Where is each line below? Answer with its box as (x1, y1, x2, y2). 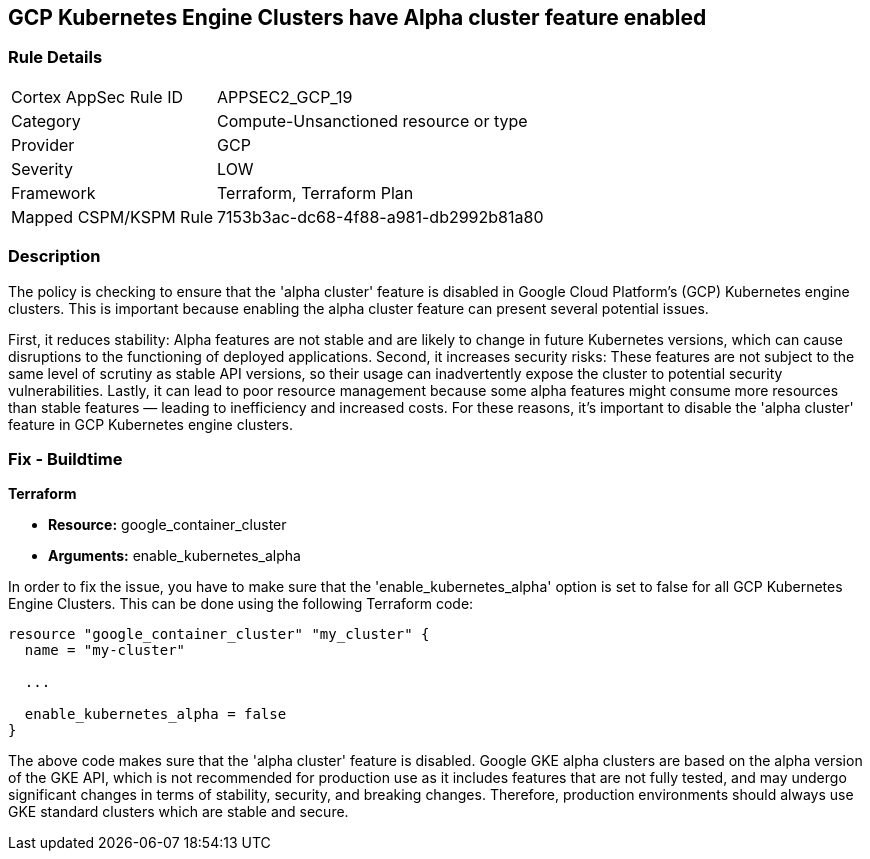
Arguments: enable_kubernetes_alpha (48, 547, 301, 565)
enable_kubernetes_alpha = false (24, 706, 287, 723)
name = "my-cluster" (24, 642, 186, 659)
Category (11, 110, 81, 131)
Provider (11, 134, 75, 155)
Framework (11, 182, 96, 203)
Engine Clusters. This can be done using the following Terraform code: (8, 595, 474, 613)
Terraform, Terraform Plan (217, 182, 414, 203)
